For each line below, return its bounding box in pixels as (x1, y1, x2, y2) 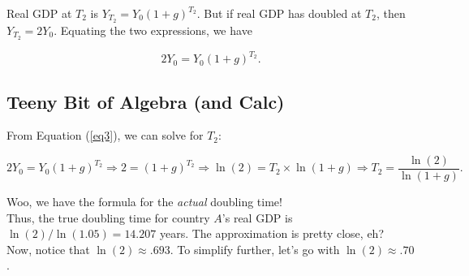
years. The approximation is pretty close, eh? (159, 225, 384, 242)
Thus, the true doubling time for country (6, 209, 210, 226)
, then (376, 5, 406, 21)
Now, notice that (6, 240, 90, 257)
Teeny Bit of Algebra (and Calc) (6, 88, 285, 114)
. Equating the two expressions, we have (54, 21, 252, 38)
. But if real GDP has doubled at (196, 5, 362, 21)
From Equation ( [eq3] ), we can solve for (6, 127, 204, 144)
